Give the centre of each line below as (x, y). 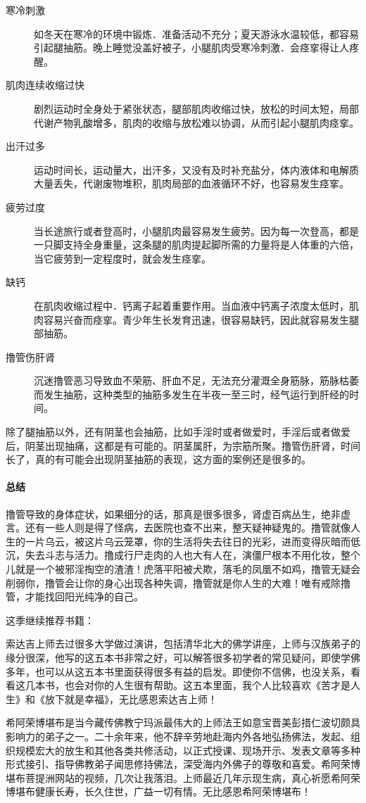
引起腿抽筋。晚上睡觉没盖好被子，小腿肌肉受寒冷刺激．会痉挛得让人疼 (196, 48)
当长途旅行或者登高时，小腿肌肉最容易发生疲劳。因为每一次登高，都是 (196, 230)
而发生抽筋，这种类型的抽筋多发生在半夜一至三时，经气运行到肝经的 (191, 394)
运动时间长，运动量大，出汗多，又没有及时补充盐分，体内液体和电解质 (196, 169)
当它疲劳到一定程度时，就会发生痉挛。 (122, 258)
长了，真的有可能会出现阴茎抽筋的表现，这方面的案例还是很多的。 (158, 459)
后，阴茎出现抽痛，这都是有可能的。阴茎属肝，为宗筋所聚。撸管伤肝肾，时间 (183, 445)
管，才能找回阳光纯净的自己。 (75, 596)
